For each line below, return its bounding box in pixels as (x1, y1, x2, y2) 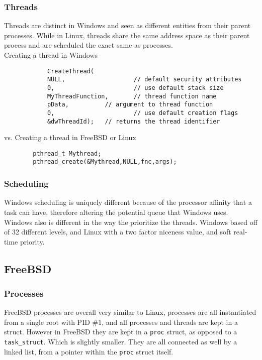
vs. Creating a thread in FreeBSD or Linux (4, 132, 136, 143)
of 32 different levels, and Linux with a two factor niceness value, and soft (4, 226, 231, 237)
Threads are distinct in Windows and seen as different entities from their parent (4, 20, 251, 31)
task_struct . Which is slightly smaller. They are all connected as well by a (4, 336, 237, 347)
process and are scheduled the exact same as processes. (4, 40, 173, 50)
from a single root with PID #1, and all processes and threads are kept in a (4, 316, 238, 327)
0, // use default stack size (47, 84, 224, 91)
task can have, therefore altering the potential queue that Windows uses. (4, 206, 228, 217)
